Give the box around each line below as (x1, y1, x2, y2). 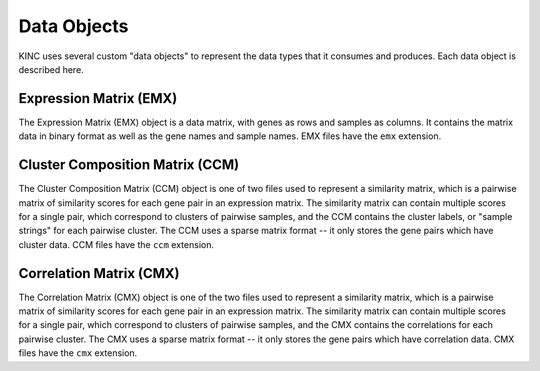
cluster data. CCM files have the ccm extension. (18, 238, 215, 250)
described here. (18, 63, 84, 75)
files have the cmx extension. (18, 347, 138, 359)
